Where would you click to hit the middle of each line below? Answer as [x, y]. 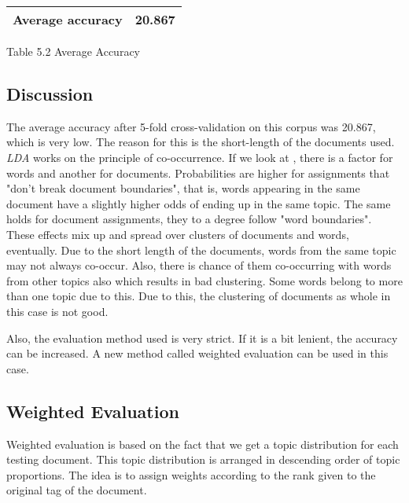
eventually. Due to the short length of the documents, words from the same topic [201, 250]
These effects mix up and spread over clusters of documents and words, [178, 234]
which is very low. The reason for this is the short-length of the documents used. [201, 142]
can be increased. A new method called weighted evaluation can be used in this [197, 353]
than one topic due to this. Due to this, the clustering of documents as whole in [199, 296]
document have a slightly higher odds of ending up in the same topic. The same [199, 203]
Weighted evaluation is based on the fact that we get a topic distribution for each [203, 444]
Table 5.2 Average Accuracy [74, 51]
